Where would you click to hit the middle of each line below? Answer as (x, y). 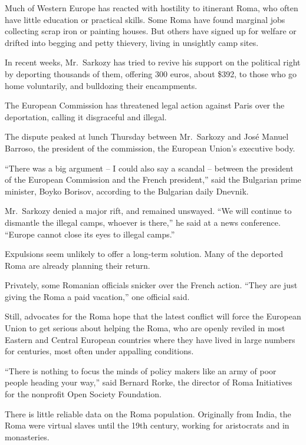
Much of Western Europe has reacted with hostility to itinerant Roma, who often (152, 8)
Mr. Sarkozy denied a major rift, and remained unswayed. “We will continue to (148, 211)
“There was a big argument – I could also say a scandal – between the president (149, 168)
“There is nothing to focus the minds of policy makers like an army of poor (141, 370)
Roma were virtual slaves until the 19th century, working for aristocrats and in (147, 425)
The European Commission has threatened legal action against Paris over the (145, 105)
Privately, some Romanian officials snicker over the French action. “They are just (151, 285)
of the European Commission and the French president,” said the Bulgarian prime (153, 179)
